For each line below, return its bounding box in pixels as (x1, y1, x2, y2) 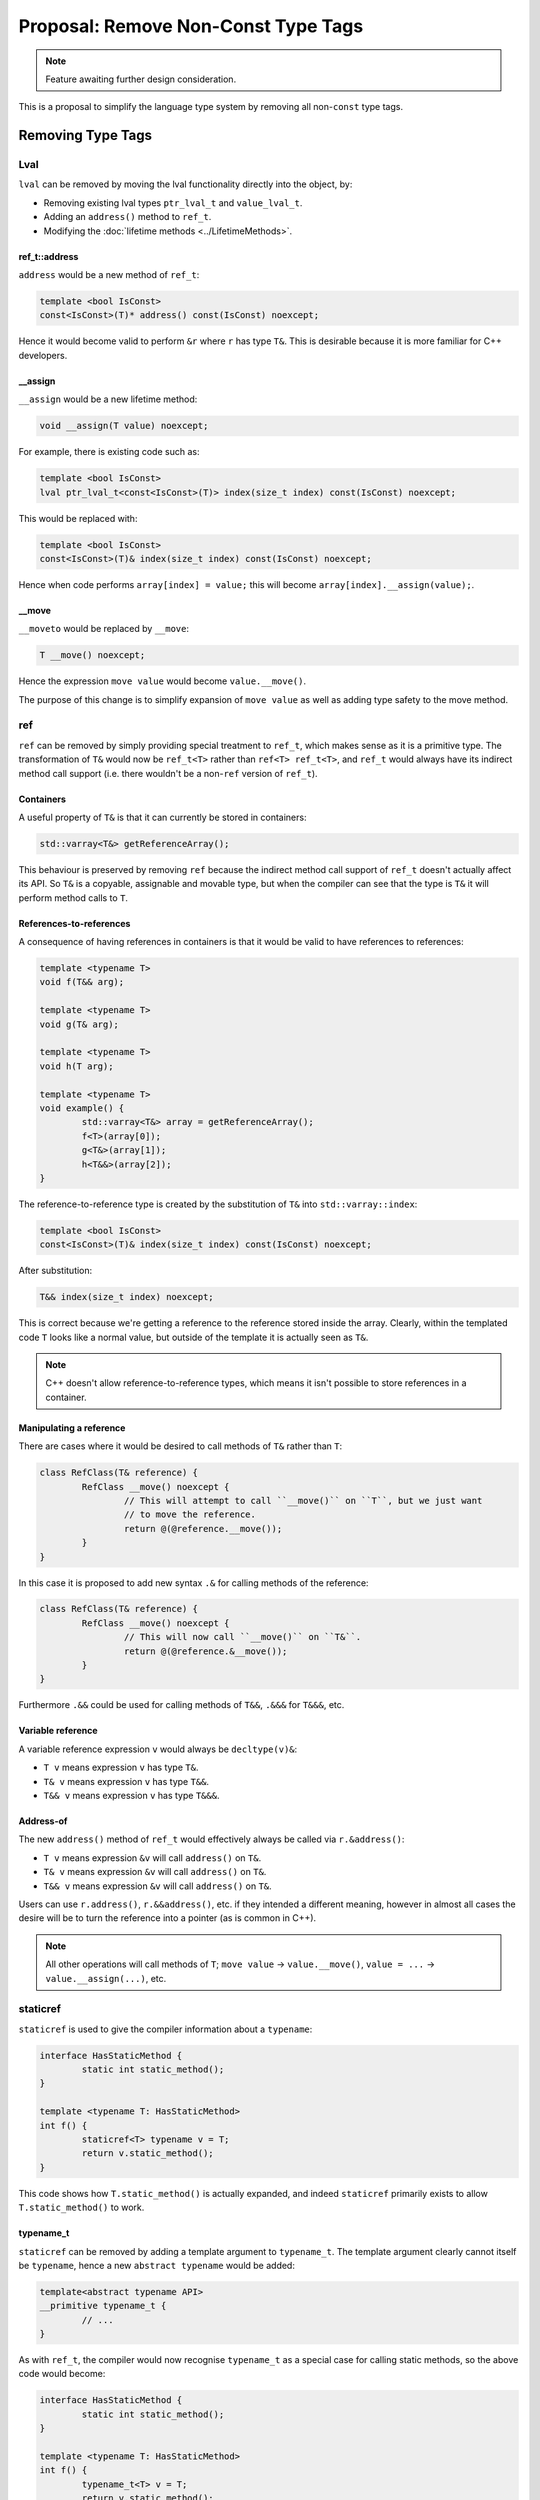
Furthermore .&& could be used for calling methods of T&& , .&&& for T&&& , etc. (18, 1699, 345, 1711)
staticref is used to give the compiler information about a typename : (18, 2023, 313, 2035)
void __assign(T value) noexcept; (39, 420, 209, 432)
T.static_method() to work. (18, 2201, 145, 2214)
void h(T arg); (39, 1060, 114, 1072)
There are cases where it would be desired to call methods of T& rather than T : (18, 1440, 343, 1452)
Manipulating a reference (18, 1421, 126, 1434)
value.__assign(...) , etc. (45, 1972, 167, 1984)
